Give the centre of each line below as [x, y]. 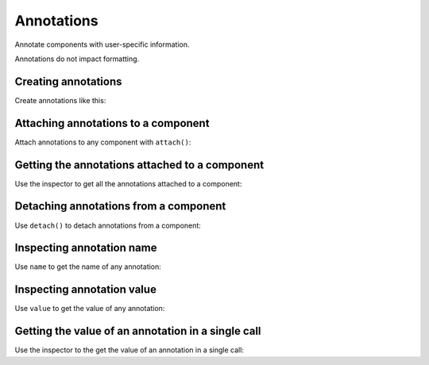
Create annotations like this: [60, 100]
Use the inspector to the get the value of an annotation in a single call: [129, 350]
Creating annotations [68, 81]
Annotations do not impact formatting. [77, 59]
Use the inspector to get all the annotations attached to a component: [128, 183]
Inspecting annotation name [86, 248]
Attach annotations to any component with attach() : [103, 142]
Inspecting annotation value [85, 290]
